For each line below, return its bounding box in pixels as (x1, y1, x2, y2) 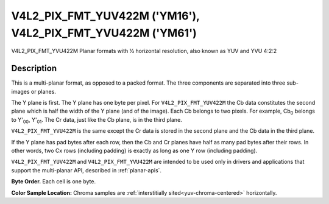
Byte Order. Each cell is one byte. (11, 178, 96, 185)
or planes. (30, 88, 56, 95)
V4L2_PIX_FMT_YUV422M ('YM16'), (11, 9, 200, 23)
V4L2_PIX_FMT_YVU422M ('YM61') (11, 26, 197, 40)
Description (11, 63, 57, 74)
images (11, 88, 30, 95)
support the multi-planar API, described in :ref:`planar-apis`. (11, 166, 161, 174)
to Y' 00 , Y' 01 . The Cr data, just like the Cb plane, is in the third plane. (11, 116, 182, 125)
